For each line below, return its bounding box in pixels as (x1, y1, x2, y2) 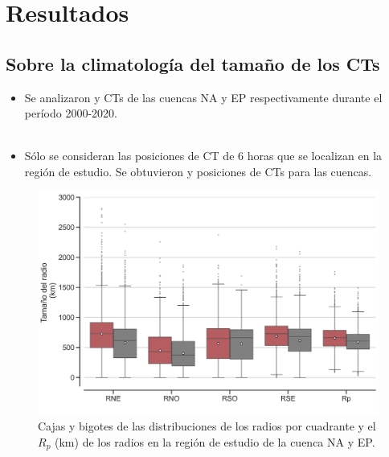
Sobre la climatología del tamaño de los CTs (6, 51, 380, 76)
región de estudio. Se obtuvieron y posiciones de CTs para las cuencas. (24, 163, 372, 179)
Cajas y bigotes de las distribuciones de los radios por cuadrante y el (38, 417, 376, 434)
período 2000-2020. (24, 105, 117, 121)
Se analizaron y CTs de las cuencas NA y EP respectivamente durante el (24, 89, 383, 105)
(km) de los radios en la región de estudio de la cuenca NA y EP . (55, 433, 375, 450)
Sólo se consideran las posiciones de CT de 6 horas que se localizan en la (24, 147, 383, 164)
